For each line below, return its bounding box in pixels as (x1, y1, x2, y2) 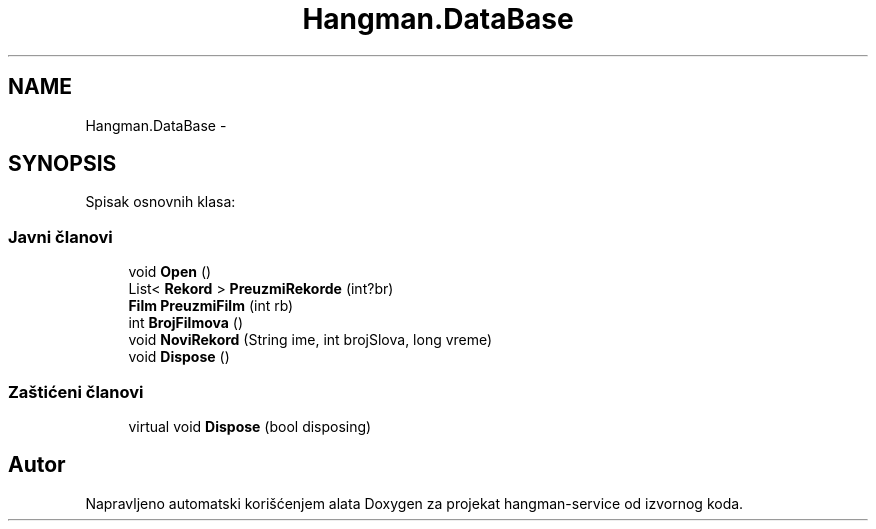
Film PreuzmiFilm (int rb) (128, 297, 294, 315)
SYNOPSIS (8, 151, 117, 177)
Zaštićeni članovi (8, 381, 144, 402)
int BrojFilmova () (128, 314, 244, 332)
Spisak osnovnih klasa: (85, 193, 236, 211)
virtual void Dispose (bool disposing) (128, 417, 372, 435)
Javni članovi (8, 226, 113, 247)
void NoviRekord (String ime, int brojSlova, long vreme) (128, 331, 493, 349)
